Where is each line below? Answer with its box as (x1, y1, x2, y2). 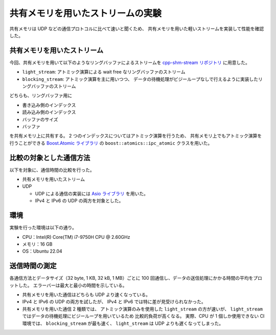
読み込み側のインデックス (22, 109, 76, 115)
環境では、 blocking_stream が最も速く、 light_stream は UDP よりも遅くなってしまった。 (22, 320, 224, 326)
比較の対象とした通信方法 (9, 153, 90, 162)
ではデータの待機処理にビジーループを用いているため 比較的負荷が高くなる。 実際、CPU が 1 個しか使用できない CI (22, 313, 265, 319)
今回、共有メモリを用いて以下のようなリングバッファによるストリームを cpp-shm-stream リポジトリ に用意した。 (9, 59, 250, 65)
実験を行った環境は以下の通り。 (9, 225, 77, 231)
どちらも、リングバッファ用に (9, 93, 73, 99)
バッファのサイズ (22, 116, 58, 122)
